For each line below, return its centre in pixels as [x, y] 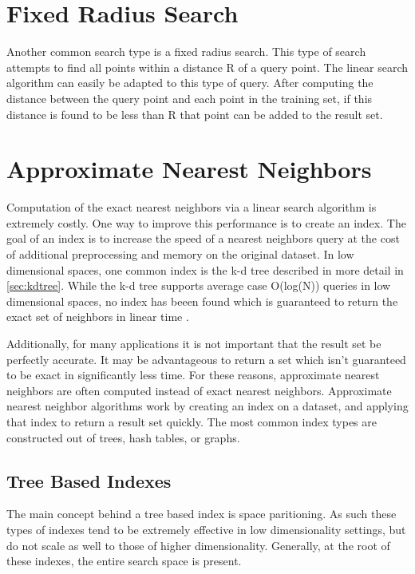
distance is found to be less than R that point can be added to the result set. [195, 114]
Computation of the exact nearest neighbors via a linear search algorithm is [192, 207]
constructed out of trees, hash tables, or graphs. [123, 437]
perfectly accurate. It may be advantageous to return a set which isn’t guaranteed [206, 359]
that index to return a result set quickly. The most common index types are [192, 421]
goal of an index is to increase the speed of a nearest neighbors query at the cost [203, 238]
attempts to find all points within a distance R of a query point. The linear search [207, 67]
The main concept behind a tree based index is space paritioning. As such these [202, 514]
